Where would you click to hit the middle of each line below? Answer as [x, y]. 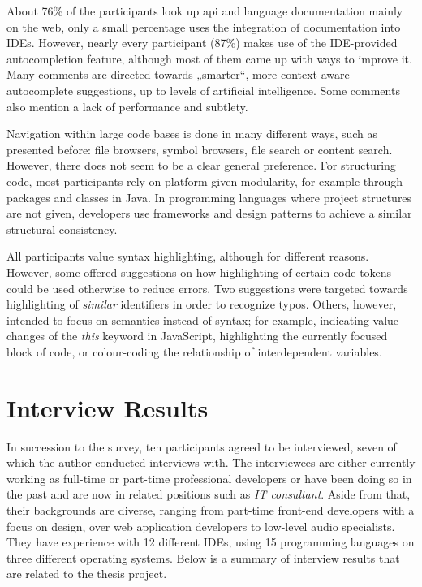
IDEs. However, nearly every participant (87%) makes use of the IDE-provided [202, 43]
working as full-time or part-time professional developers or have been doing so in [209, 478]
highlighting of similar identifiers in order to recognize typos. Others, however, [202, 304]
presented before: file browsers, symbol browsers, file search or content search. [200, 149]
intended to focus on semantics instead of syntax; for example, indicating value [203, 319]
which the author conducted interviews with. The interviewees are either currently [211, 462]
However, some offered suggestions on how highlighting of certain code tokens [199, 272]
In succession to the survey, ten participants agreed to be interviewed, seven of [202, 446]
